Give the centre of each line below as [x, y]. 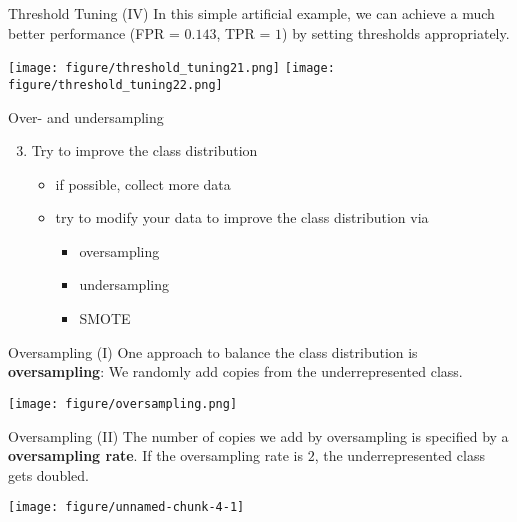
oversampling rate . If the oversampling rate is [155, 455]
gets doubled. [48, 474]
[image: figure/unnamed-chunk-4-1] [126, 507]
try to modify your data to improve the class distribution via [242, 217]
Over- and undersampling [86, 116]
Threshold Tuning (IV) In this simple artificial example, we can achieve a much [251, 13]
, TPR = [243, 32]
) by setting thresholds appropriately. [396, 32]
